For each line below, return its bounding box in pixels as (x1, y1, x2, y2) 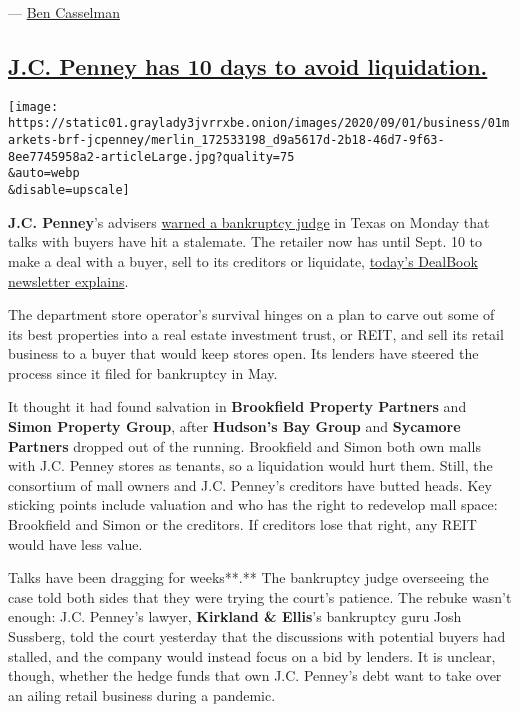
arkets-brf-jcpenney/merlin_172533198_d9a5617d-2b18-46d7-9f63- (8, 133, 445, 148)
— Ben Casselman (8, 2, 120, 22)
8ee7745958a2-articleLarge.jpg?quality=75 (8, 149, 295, 164)
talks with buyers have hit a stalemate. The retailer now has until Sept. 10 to (8, 231, 483, 252)
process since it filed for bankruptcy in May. (8, 362, 278, 383)
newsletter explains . (8, 270, 129, 291)
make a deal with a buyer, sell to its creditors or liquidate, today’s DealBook (8, 250, 478, 271)
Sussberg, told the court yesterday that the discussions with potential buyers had (8, 626, 506, 647)
